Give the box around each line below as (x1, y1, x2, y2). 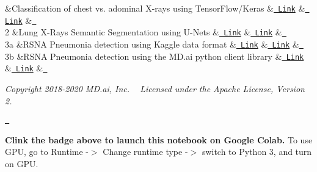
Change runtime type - (103, 145, 188, 158)
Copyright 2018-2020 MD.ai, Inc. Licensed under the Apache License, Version (5, 82, 305, 95)
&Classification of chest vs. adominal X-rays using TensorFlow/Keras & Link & (5, 2, 305, 14)
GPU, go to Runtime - (5, 145, 89, 158)
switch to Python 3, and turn (202, 145, 312, 158)
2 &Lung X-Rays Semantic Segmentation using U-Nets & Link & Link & (5, 26, 282, 38)
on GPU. (5, 157, 38, 170)
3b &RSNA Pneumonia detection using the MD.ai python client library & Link (5, 49, 304, 62)
